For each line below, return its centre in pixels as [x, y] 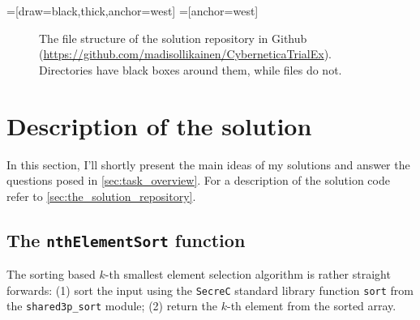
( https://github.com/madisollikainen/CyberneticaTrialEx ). [186, 54]
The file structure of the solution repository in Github [173, 38]
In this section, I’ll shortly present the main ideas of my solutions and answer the [208, 164]
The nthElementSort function [126, 239]
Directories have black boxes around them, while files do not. [191, 69]
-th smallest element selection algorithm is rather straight [248, 274]
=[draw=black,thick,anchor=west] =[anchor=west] [133, 11]
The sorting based [51, 274]
